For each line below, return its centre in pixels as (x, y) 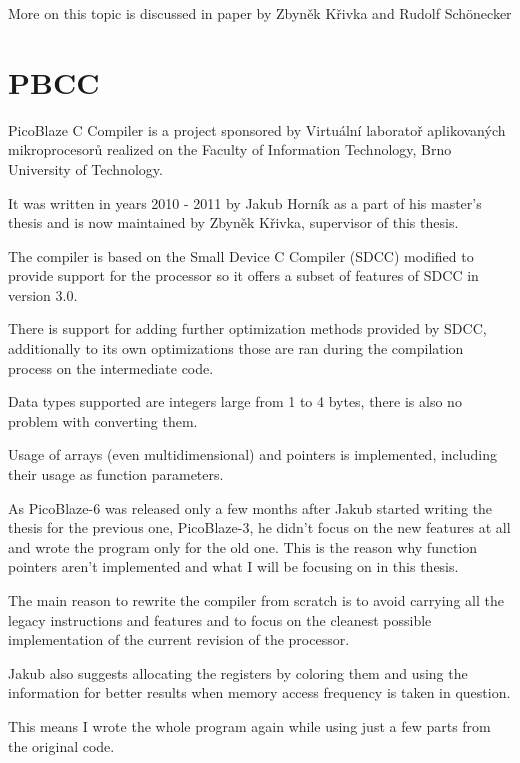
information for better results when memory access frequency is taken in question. (259, 692)
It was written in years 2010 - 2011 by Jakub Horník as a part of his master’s (245, 202)
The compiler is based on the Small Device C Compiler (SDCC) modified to (241, 255)
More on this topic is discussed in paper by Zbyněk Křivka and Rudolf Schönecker (260, 13)
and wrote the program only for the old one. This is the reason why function (243, 546)
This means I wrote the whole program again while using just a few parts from (249, 725)
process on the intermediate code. (111, 367)
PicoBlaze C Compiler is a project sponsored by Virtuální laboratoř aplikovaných (257, 129)
